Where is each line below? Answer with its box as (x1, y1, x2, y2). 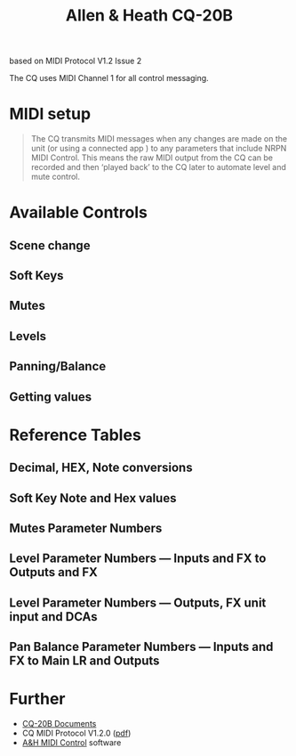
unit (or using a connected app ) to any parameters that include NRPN (30, 143, 287, 154)
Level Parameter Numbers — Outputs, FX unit (9, 595, 267, 610)
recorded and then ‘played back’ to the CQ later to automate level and (30, 162, 287, 173)
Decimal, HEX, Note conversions (9, 460, 193, 476)
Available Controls (9, 202, 148, 223)
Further (9, 689, 66, 709)
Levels (9, 329, 47, 344)
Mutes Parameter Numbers (9, 521, 163, 536)
